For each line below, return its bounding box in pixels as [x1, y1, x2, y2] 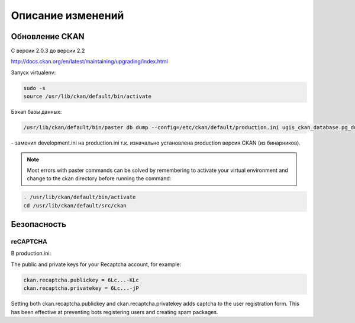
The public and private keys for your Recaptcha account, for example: [11, 261, 182, 268]
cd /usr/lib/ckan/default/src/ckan [23, 202, 127, 209]
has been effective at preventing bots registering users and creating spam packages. [11, 308, 218, 315]
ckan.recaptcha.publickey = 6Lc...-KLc [23, 276, 139, 283]
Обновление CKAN [11, 31, 85, 41]
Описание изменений [11, 9, 124, 22]
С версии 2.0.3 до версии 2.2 [11, 47, 85, 55]
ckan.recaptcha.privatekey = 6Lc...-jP [23, 285, 139, 292]
